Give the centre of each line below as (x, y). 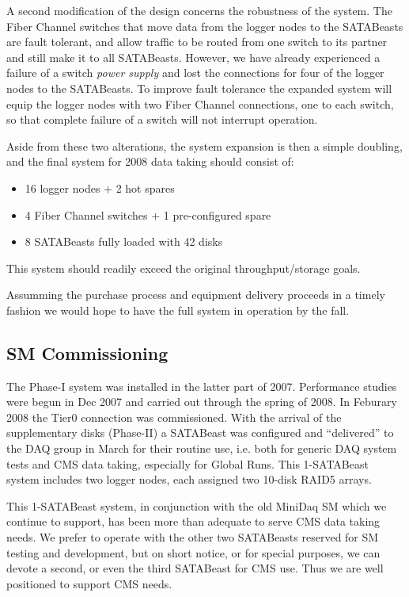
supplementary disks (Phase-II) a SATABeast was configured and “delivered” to (200, 432)
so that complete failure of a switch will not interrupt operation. (162, 119)
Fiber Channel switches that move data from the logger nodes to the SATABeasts (205, 26)
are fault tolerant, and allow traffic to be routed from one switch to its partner (197, 42)
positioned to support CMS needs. (89, 583)
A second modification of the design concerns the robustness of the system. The (199, 10)
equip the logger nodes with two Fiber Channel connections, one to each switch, (200, 103)
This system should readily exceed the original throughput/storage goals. (184, 268)
